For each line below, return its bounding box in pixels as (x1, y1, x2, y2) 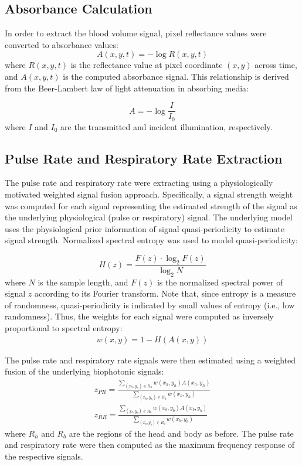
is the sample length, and (38, 275, 128, 288)
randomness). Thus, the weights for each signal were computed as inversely (5, 310, 274, 322)
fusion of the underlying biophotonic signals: (5, 365, 164, 377)
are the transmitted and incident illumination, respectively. (60, 120, 273, 132)
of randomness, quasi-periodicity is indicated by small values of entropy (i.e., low (5, 298, 295, 311)
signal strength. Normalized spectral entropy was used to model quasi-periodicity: (5, 234, 298, 246)
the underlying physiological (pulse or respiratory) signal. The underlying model (5, 211, 293, 223)
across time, (255, 59, 297, 71)
